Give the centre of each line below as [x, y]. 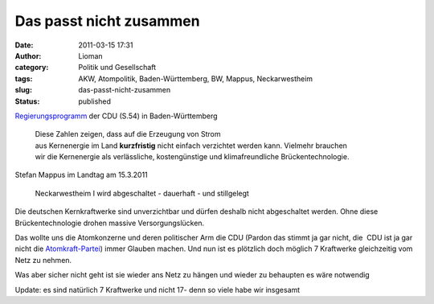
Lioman [91, 55]
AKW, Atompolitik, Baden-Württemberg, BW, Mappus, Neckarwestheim [196, 78]
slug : [23, 90]
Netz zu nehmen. [43, 260]
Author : [28, 55]
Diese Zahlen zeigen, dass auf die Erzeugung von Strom [128, 134]
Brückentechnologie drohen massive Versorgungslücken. [110, 223]
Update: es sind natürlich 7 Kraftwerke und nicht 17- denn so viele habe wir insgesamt [158, 290]
